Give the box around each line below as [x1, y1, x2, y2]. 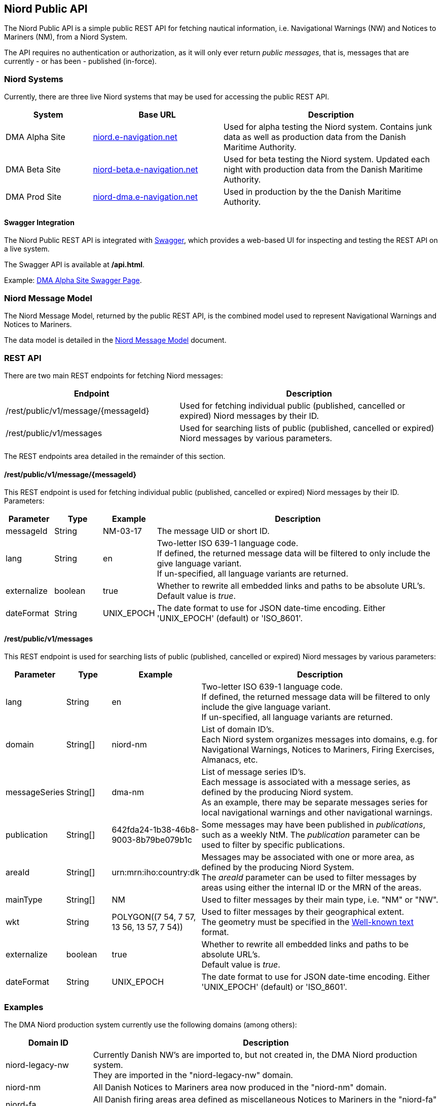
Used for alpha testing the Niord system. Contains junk [223, 122, 432, 132]
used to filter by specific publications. [201, 840, 345, 850]
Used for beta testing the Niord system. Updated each [223, 154, 430, 165]
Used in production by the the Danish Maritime [223, 187, 401, 197]
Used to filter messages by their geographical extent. [201, 907, 404, 917]
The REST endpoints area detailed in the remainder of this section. [4, 451, 226, 460]
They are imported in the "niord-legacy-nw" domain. [93, 1070, 293, 1081]
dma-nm [112, 787, 144, 798]
